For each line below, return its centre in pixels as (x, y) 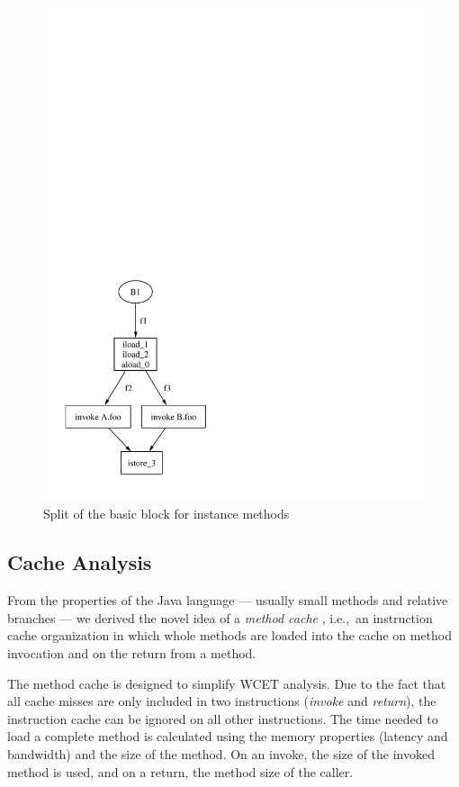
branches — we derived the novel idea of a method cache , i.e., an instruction (220, 617)
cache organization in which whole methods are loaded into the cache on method (230, 635)
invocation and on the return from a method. (132, 653)
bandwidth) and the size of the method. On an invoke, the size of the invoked (221, 754)
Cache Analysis (80, 562)
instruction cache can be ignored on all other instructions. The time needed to (223, 718)
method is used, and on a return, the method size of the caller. (180, 771)
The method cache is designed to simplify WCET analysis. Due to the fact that (227, 683)
